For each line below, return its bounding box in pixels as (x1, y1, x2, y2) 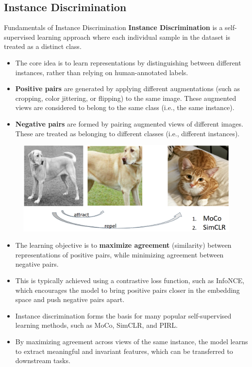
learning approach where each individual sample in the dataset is (37, 32, 231, 42)
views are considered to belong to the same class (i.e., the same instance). (15, 102, 235, 112)
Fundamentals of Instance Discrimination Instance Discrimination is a (4, 22, 223, 32)
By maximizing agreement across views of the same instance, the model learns (15, 336, 248, 346)
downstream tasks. (15, 355, 70, 366)
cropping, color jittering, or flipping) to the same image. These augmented (15, 93, 236, 103)
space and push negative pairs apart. (15, 294, 125, 304)
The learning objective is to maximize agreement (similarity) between (15, 240, 232, 250)
